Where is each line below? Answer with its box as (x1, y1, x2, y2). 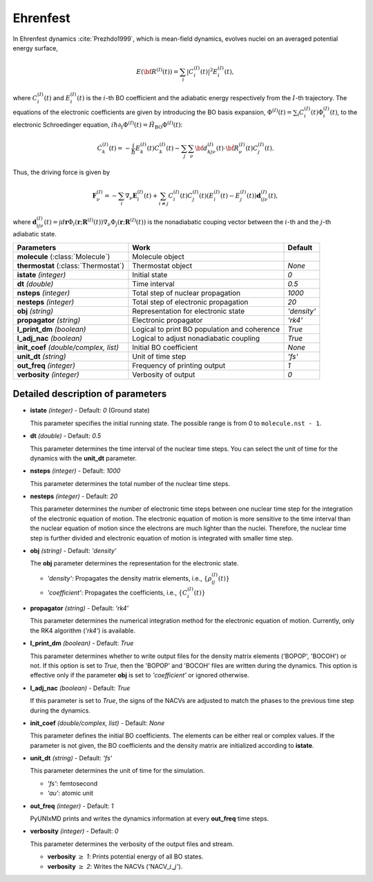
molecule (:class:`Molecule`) (17, 252, 111, 261)
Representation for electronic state (132, 306, 245, 316)
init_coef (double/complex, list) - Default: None (30, 719, 165, 727)
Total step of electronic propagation (132, 297, 249, 307)
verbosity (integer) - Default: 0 (30, 827, 119, 836)
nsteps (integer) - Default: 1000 (30, 467, 121, 475)
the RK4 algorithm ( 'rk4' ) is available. (30, 626, 136, 635)
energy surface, (12, 44, 59, 52)
